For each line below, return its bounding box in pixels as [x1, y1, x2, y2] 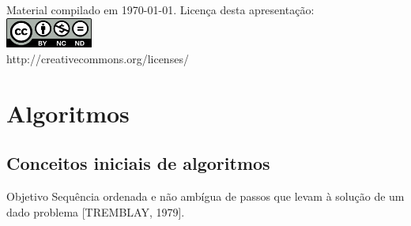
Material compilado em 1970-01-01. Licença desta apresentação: [6, 2, 315, 17]
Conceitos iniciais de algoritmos [6, 151, 270, 175]
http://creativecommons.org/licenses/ [6, 50, 189, 66]
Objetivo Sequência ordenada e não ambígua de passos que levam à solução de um [6, 188, 405, 205]
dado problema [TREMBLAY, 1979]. [6, 203, 185, 220]
